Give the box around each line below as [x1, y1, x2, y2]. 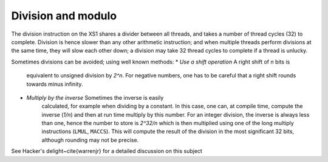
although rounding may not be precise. [41, 136, 139, 143]
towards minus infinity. [26, 80, 83, 88]
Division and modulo [11, 9, 117, 22]
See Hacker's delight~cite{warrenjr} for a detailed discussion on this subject [11, 147, 203, 155]
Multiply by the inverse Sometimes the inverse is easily [26, 94, 164, 101]
